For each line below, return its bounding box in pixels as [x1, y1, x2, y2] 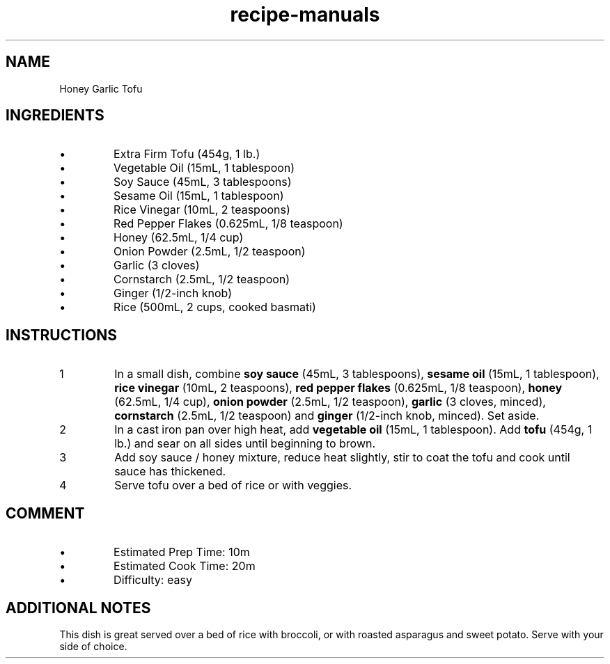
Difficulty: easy [114, 573, 192, 587]
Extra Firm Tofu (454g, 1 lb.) [114, 147, 260, 161]
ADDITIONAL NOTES [6, 599, 151, 617]
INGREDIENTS [6, 106, 104, 125]
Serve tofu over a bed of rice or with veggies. [114, 478, 352, 493]
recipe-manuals [230, 3, 380, 26]
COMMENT [6, 504, 85, 522]
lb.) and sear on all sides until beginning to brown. [114, 436, 376, 451]
